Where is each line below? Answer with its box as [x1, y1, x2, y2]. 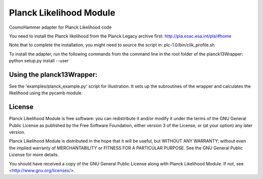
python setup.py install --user [9, 58, 69, 64]
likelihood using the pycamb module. [9, 90, 83, 96]
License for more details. [9, 152, 59, 158]
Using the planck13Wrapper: [9, 71, 97, 79]
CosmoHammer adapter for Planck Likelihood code [9, 24, 112, 30]
